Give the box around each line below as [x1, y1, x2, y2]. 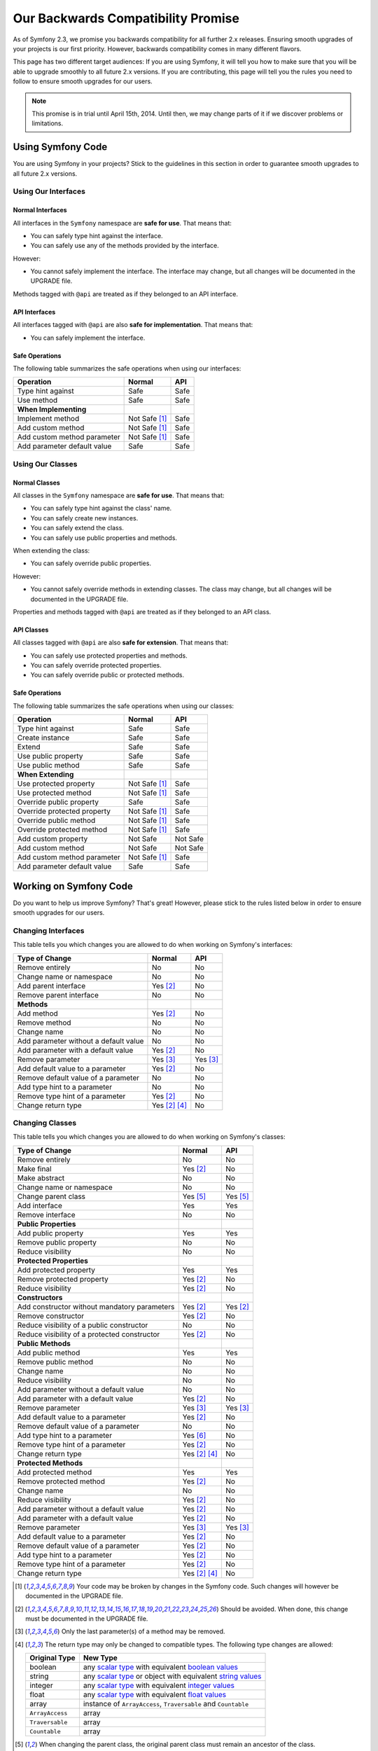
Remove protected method [17, 1476, 105, 1486]
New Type [83, 1653, 118, 1663]
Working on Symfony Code [13, 880, 133, 892]
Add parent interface [17, 981, 86, 990]
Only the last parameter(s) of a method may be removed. [61, 1627, 225, 1635]
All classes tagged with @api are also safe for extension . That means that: [13, 638, 229, 647]
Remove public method [17, 1357, 94, 1366]
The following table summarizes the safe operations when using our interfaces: [13, 364, 241, 373]
